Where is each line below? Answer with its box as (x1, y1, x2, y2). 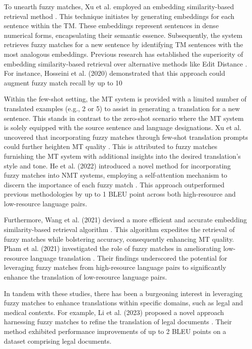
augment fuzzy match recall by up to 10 (4, 77, 123, 87)
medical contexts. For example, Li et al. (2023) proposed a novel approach (4, 307, 224, 317)
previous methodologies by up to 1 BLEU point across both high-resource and (4, 189, 236, 199)
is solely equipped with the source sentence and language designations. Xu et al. (4, 122, 242, 133)
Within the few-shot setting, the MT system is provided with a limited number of (4, 94, 247, 104)
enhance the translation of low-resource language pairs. (4, 272, 167, 282)
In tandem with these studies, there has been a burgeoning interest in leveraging (4, 288, 243, 298)
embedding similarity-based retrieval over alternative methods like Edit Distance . (4, 58, 247, 68)
